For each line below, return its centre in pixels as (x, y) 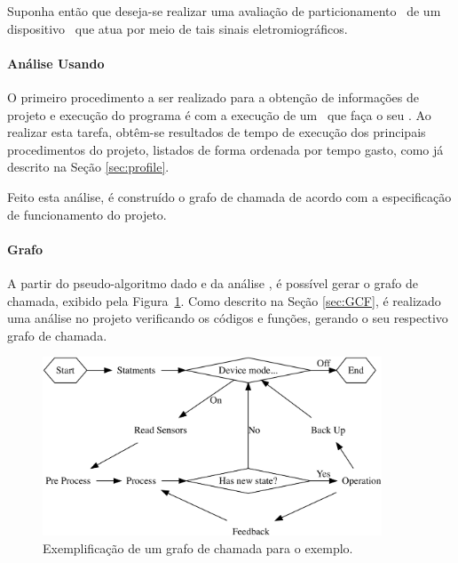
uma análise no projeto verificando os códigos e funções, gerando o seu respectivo (228, 318)
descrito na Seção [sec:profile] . (88, 167)
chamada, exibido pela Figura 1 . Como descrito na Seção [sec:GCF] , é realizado (224, 300)
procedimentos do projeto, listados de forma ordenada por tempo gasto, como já (225, 149)
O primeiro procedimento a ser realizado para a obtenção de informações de (213, 97)
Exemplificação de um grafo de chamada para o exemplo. (198, 547)
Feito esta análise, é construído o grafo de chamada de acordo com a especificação (229, 196)
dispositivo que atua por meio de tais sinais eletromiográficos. (178, 28)
